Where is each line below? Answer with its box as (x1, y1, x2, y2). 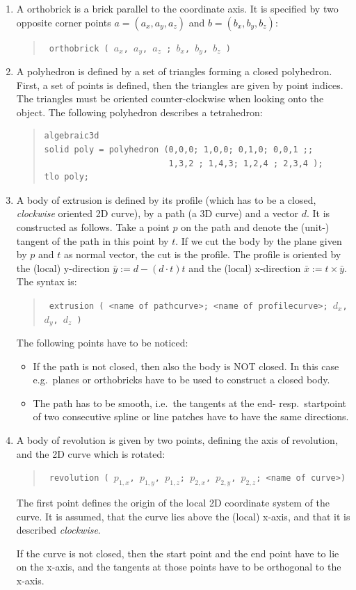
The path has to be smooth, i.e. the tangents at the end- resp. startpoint (33, 395, 346, 410)
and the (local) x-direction (188, 260, 301, 275)
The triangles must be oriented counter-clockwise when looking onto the (16, 91, 324, 106)
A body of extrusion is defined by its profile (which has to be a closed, (16, 192, 316, 207)
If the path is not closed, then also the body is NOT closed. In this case (33, 358, 339, 373)
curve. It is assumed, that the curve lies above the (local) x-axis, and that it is (16, 509, 350, 523)
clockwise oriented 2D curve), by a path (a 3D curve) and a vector (16, 206, 299, 221)
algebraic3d (44, 131, 99, 141)
